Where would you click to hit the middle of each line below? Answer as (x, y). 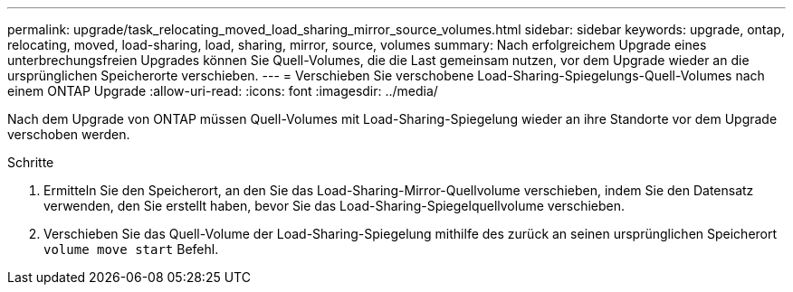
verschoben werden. (69, 134)
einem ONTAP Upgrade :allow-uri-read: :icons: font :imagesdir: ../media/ (223, 91)
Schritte (31, 162)
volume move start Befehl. (131, 249)
